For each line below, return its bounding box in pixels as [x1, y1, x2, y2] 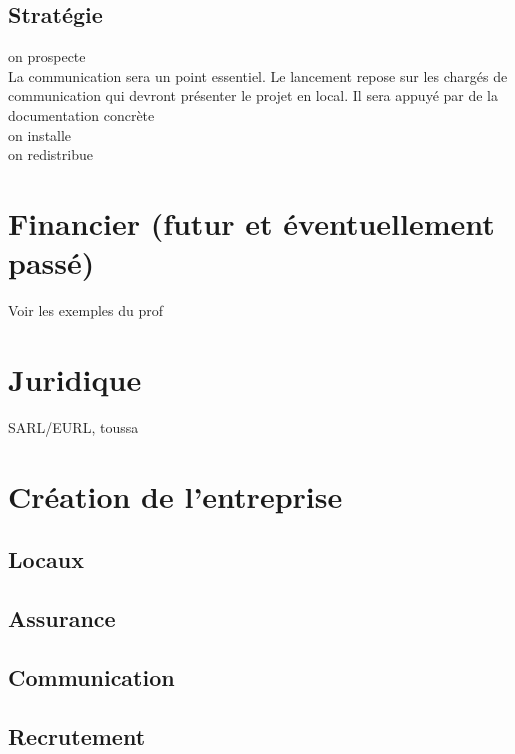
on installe [8, 124, 72, 145]
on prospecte [8, 46, 86, 67]
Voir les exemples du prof [8, 300, 164, 321]
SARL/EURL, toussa [8, 416, 139, 437]
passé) [8, 242, 95, 283]
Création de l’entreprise [8, 475, 343, 516]
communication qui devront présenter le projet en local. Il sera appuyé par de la [8, 85, 498, 106]
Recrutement [8, 720, 146, 751]
